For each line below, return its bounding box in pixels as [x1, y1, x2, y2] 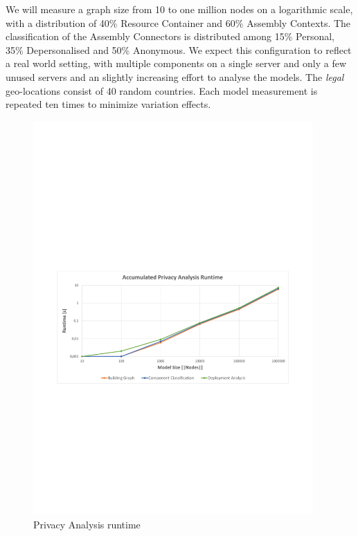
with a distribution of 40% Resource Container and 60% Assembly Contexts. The [6, 15, 351, 30]
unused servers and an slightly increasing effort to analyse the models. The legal [6, 69, 344, 84]
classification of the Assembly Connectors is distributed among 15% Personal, [6, 29, 334, 44]
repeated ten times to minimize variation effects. [6, 97, 211, 111]
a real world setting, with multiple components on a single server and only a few [6, 56, 346, 71]
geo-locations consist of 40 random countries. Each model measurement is [6, 83, 318, 98]
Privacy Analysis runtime [33, 517, 141, 532]
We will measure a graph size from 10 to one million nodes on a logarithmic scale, [6, 2, 353, 16]
